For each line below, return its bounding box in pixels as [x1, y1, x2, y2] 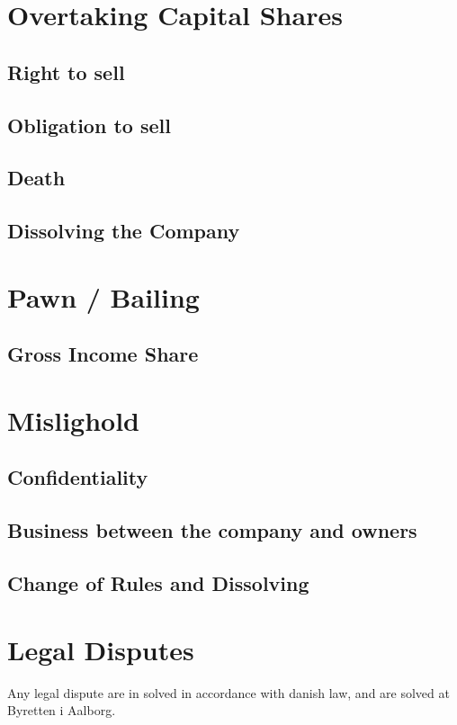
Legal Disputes [7, 631, 194, 667]
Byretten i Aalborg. [7, 701, 116, 720]
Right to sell [7, 58, 125, 85]
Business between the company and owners [7, 516, 417, 544]
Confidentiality [7, 463, 148, 491]
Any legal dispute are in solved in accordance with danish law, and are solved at [7, 683, 450, 702]
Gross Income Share [7, 340, 199, 368]
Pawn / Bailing [7, 278, 200, 315]
